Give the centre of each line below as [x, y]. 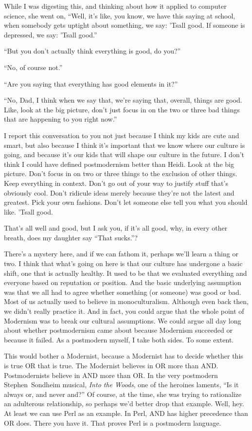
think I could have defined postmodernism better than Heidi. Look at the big [119, 164]
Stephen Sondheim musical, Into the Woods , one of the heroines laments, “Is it [121, 385]
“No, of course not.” [33, 67]
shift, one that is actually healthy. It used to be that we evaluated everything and [126, 273]
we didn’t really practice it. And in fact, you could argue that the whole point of [124, 311]
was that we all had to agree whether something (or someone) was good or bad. [123, 292]
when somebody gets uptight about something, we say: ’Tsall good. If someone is [125, 25]
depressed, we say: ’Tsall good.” [51, 34]
